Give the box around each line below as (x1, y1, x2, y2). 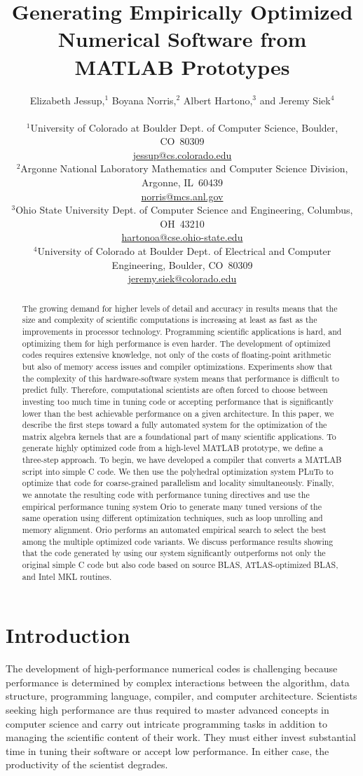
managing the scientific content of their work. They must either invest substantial (6, 730, 356, 744)
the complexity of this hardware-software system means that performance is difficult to (22, 372, 339, 384)
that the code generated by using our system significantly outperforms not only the (22, 547, 326, 559)
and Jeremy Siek (259, 92, 331, 107)
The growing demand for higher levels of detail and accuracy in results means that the (22, 302, 338, 314)
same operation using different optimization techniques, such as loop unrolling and (22, 512, 323, 524)
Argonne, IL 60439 (141, 175, 224, 190)
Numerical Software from (57, 25, 307, 53)
